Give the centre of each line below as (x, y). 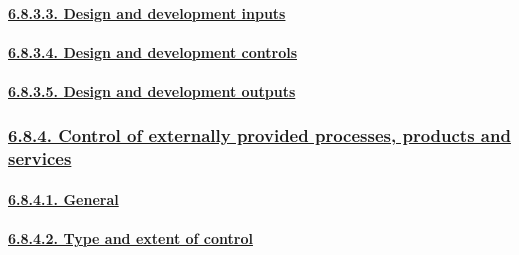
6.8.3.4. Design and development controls (153, 51)
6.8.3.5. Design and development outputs (152, 90)
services (40, 158)
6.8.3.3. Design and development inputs (147, 12)
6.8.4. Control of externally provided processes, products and (259, 135)
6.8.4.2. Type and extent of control (130, 238)
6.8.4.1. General (63, 198)
